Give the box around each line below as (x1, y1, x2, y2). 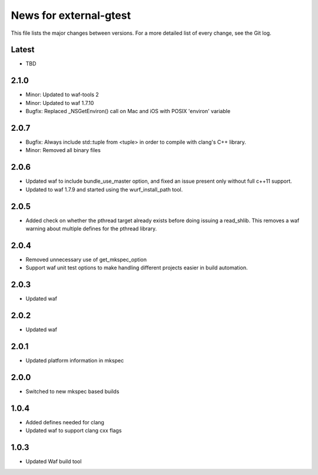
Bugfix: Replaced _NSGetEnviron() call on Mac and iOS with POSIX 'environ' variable (25, 108, 231, 115)
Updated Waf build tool (25, 458, 82, 465)
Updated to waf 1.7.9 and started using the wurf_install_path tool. (25, 186, 183, 193)
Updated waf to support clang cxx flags (25, 427, 122, 434)
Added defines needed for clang (25, 418, 104, 425)
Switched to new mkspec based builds (25, 388, 120, 395)
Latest (11, 45, 35, 55)
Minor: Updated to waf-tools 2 (25, 91, 100, 98)
